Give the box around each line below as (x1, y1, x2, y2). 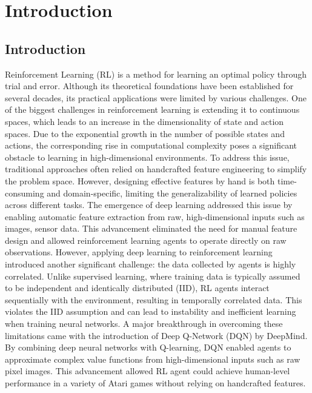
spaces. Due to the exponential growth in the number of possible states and (5, 127, 285, 139)
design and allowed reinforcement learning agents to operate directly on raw (5, 233, 287, 246)
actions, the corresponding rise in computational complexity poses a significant (5, 139, 297, 152)
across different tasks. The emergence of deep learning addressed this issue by (5, 198, 293, 211)
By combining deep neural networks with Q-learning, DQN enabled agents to (5, 341, 291, 354)
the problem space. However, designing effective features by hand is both (5, 174, 275, 187)
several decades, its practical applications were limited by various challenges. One (5, 91, 307, 104)
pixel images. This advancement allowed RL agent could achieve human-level (5, 364, 290, 377)
